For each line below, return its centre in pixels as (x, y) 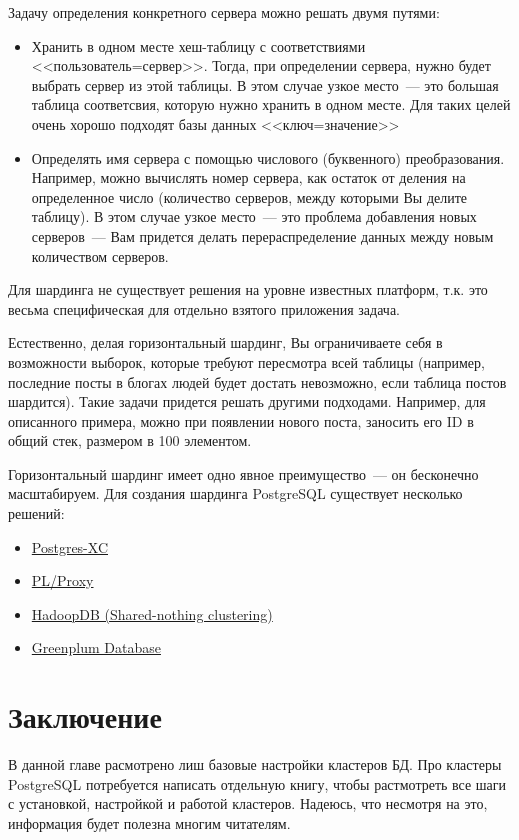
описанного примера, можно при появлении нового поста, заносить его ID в (241, 420)
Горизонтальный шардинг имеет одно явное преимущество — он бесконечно (243, 473)
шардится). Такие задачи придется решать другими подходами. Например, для (247, 401)
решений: (36, 513)
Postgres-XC (69, 546)
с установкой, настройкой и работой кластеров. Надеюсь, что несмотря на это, (248, 803)
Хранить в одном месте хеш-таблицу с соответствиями (198, 45)
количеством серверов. (100, 255)
